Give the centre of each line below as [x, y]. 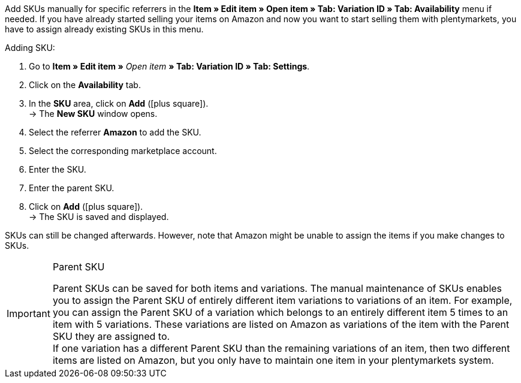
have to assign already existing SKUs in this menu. [104, 29]
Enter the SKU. [58, 169]
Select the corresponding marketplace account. [123, 151]
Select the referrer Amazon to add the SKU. [115, 132]
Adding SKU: [30, 48]
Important [28, 313]
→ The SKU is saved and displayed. [99, 217]
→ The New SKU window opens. [93, 114]
